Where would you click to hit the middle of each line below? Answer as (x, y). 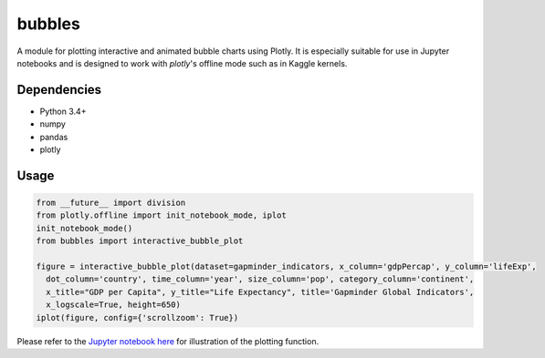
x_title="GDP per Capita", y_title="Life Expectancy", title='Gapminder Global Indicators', (260, 292)
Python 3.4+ (63, 111)
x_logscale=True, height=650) (114, 305)
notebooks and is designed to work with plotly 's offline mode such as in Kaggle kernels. (182, 63)
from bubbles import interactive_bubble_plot (140, 241)
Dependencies (59, 90)
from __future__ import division (111, 203)
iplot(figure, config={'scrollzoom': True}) (137, 317)
